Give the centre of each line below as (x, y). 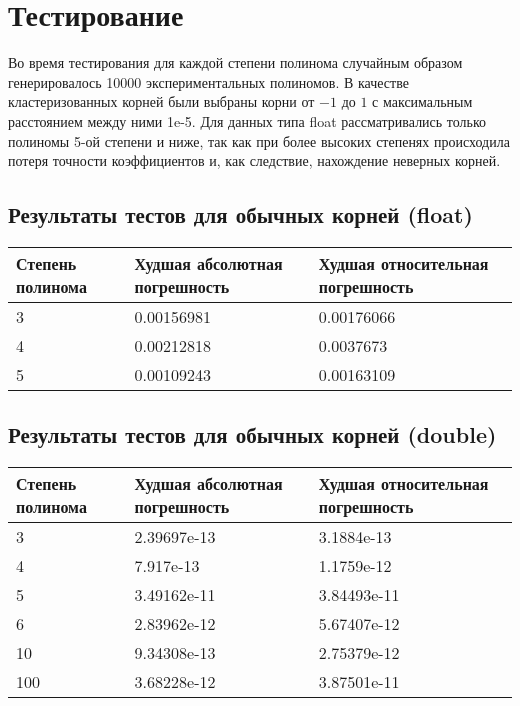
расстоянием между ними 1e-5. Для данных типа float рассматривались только (247, 120)
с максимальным (422, 101)
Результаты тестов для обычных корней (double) (252, 434)
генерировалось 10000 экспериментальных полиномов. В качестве (208, 81)
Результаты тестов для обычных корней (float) (240, 214)
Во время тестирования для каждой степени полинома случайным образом (235, 62)
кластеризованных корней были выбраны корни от (161, 101)
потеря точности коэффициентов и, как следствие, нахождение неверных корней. (254, 160)
